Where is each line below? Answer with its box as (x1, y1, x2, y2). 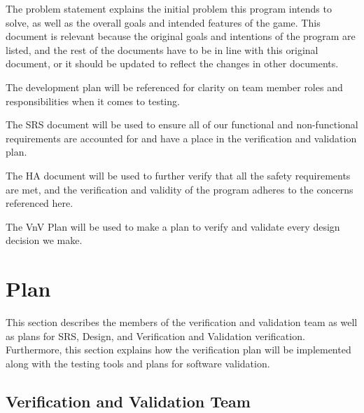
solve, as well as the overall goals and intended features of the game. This (6, 15, 321, 29)
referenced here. (6, 196, 73, 210)
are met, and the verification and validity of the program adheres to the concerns (6, 182, 353, 196)
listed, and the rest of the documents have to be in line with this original (6, 42, 318, 57)
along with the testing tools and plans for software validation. (6, 356, 270, 370)
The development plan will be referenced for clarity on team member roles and (6, 79, 343, 94)
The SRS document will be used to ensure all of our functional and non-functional (6, 117, 358, 132)
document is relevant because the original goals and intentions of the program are (6, 29, 356, 43)
